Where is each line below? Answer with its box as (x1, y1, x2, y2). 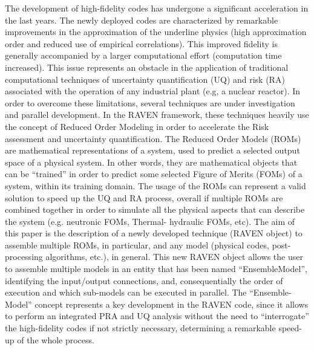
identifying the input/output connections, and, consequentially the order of (5, 274, 283, 287)
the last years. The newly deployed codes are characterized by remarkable (5, 13, 278, 26)
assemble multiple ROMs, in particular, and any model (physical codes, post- (5, 238, 291, 251)
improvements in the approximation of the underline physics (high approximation (5, 25, 307, 38)
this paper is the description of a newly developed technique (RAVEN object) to (5, 227, 303, 239)
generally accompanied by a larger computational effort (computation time (5, 49, 282, 62)
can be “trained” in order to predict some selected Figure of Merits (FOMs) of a (5, 167, 303, 180)
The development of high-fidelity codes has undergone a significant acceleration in (5, 2, 309, 14)
